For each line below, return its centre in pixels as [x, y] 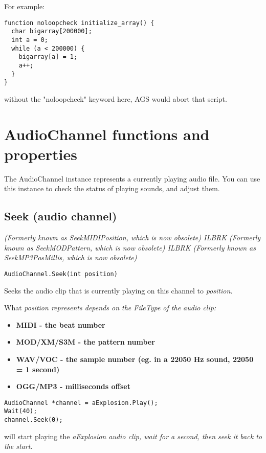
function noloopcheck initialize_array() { [79, 23]
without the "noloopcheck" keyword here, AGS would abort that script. [116, 98]
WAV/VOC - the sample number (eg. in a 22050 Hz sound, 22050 [135, 359]
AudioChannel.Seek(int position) [61, 274]
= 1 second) [38, 369]
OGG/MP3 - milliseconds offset [73, 386]
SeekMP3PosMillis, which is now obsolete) [71, 257]
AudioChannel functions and [107, 134]
